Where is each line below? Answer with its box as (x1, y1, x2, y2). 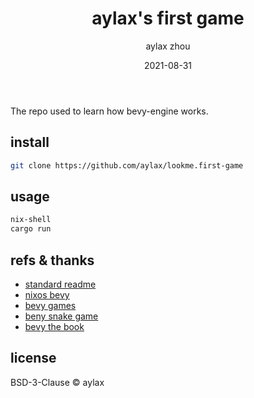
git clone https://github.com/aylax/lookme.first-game (10, 160, 244, 171)
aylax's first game (91, 7, 245, 30)
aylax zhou (145, 40, 191, 52)
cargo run (10, 224, 52, 234)
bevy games (24, 300, 77, 311)
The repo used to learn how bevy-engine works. (10, 105, 209, 117)
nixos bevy (24, 289, 70, 301)
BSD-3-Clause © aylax (10, 376, 105, 388)
